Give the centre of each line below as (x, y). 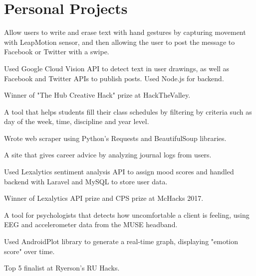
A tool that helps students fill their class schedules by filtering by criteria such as (128, 111)
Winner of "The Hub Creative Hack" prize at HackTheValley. (97, 95)
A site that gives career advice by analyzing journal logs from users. (108, 155)
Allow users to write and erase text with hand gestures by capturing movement (125, 32)
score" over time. (29, 251)
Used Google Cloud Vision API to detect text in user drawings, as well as (117, 68)
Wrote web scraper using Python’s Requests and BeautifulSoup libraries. (115, 138)
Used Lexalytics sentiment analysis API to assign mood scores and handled (119, 172)
